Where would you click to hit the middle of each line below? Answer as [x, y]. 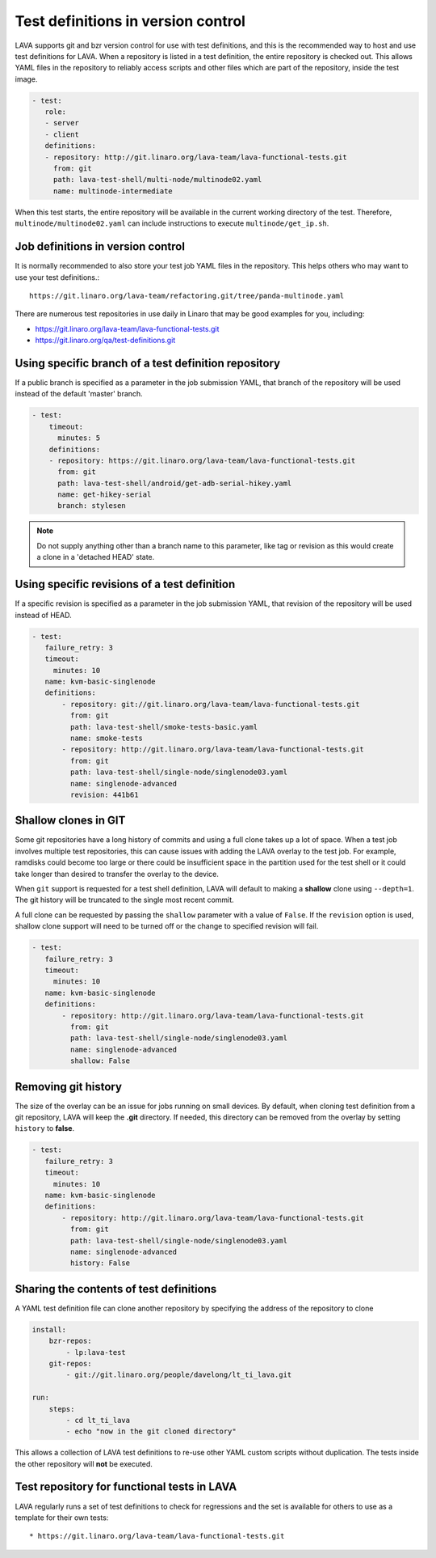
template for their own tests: [62, 1518]
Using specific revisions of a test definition [125, 584]
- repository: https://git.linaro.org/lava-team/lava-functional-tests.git [202, 460]
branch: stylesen [92, 506]
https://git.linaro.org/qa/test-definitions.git [105, 341]
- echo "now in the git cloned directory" [151, 1431]
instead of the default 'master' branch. [79, 394]
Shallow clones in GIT [70, 821]
